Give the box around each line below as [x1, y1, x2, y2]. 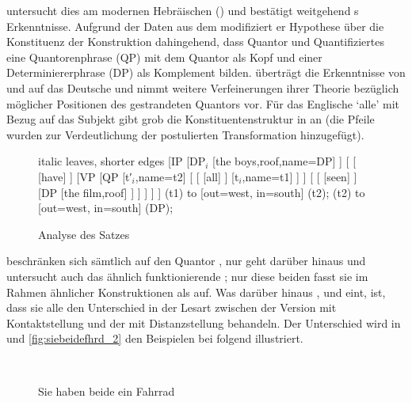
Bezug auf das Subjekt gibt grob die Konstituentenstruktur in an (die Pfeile [6, 111, 375, 127]
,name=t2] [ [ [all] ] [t [135, 168, 239, 184]
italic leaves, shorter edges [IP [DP [38, 153, 206, 169]
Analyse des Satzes [38, 226, 130, 242]
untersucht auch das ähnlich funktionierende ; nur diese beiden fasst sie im [6, 267, 368, 284]
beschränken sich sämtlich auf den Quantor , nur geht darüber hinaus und [6, 252, 366, 269]
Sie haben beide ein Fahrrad [38, 383, 175, 400]
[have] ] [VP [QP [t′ [38, 168, 132, 184]
